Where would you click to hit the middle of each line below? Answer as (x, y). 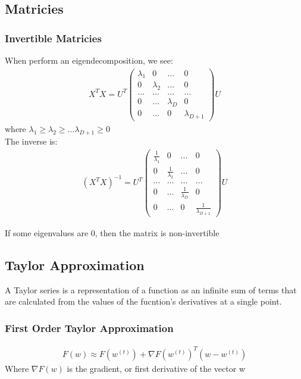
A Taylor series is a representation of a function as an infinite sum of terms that (151, 289)
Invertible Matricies (53, 38)
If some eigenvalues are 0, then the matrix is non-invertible (112, 232)
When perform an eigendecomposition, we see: (89, 60)
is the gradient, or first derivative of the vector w (156, 368)
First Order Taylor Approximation (89, 328)
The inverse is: (31, 141)
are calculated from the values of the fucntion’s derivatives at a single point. (143, 301)
